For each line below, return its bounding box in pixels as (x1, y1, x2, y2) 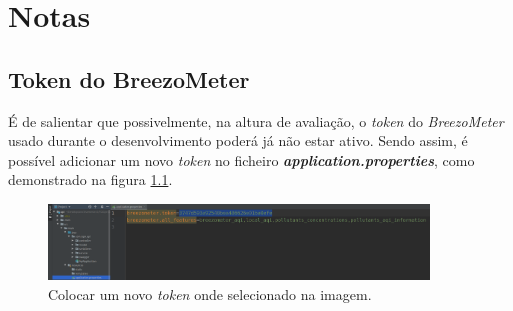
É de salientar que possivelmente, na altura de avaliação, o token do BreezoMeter (8, 110, 504, 131)
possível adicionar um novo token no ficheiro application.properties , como (8, 149, 475, 170)
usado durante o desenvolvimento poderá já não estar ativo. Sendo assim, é (8, 130, 468, 151)
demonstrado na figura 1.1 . (8, 169, 173, 190)
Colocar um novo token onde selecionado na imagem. (48, 284, 372, 304)
